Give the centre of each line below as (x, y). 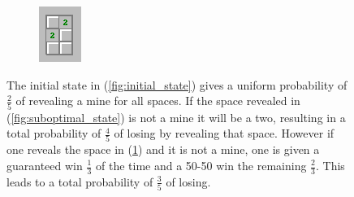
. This (330, 165)
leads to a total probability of (80, 181)
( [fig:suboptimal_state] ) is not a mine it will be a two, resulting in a (176, 117)
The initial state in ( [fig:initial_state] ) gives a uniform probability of (177, 84)
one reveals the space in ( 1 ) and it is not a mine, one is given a (163, 149)
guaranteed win (45, 165)
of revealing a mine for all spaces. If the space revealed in (158, 101)
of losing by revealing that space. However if (224, 133)
